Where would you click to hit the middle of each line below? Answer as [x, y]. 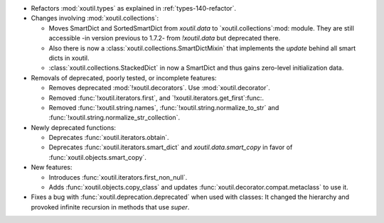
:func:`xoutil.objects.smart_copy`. [98, 157]
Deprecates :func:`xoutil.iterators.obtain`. [109, 138]
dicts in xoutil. [69, 58]
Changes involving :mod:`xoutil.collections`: [95, 18]
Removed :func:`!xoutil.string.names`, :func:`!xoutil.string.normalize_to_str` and [164, 107]
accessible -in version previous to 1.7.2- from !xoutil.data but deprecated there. [165, 38]
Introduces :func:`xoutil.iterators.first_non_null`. [118, 177]
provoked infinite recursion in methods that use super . [110, 207]
